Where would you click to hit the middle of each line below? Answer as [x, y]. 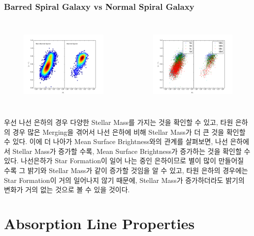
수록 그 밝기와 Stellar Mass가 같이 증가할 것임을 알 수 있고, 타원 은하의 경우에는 [126, 170]
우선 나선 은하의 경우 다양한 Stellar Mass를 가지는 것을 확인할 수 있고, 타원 [119, 122]
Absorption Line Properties [99, 223]
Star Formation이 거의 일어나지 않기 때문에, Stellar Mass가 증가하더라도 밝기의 [124, 180]
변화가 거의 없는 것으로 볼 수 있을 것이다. [67, 190]
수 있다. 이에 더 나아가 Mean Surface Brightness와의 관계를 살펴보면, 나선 [116, 141]
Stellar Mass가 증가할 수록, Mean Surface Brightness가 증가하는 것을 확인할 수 [131, 151]
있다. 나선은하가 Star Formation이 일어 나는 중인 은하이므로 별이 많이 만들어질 [124, 161]
